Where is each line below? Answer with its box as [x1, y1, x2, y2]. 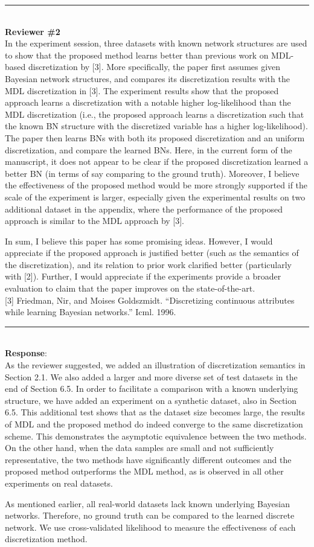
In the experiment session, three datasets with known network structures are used [5, 37, 307, 50]
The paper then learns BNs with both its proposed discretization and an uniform [5, 131, 305, 144]
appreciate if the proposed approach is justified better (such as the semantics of [5, 246, 299, 259]
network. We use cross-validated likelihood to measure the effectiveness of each [5, 520, 296, 533]
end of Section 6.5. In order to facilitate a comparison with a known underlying [5, 382, 298, 395]
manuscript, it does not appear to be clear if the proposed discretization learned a [5, 155, 309, 168]
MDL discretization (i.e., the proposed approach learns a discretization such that [5, 107, 304, 120]
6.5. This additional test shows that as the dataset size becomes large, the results [5, 406, 305, 418]
